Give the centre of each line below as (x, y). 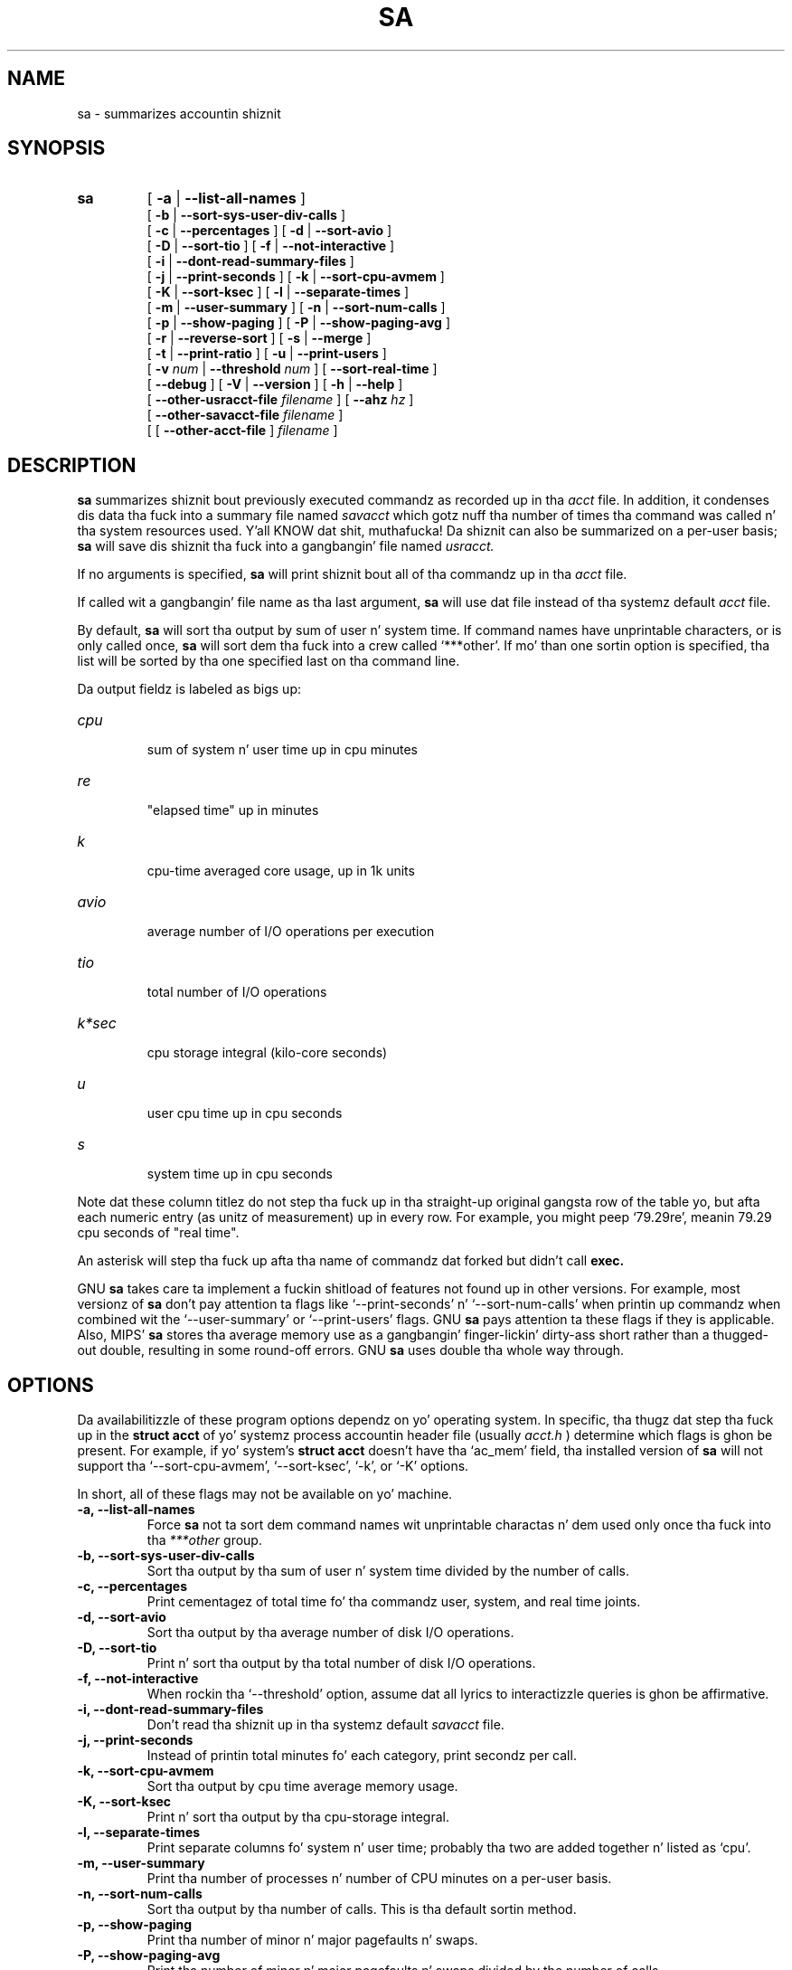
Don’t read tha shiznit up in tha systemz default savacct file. (325, 1725)
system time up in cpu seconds (240, 1174)
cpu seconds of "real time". (158, 1233)
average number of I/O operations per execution (291, 932)
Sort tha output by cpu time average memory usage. (302, 1786)
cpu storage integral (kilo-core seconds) (267, 1053)
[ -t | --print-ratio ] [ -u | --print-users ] (267, 354)
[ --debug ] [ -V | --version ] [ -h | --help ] (275, 384)
